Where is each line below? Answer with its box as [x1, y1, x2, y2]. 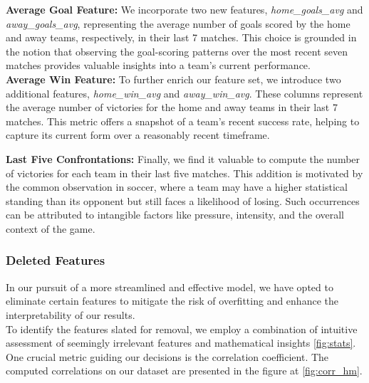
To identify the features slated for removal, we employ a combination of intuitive [6, 321, 358, 336]
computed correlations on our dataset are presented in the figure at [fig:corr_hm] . [6, 363, 363, 378]
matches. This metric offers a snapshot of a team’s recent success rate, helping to [6, 113, 360, 128]
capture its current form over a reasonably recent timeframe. [6, 127, 270, 142]
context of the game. [6, 221, 95, 236]
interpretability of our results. [6, 307, 135, 322]
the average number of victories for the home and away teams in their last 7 [6, 100, 338, 115]
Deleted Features [6, 251, 105, 269]
